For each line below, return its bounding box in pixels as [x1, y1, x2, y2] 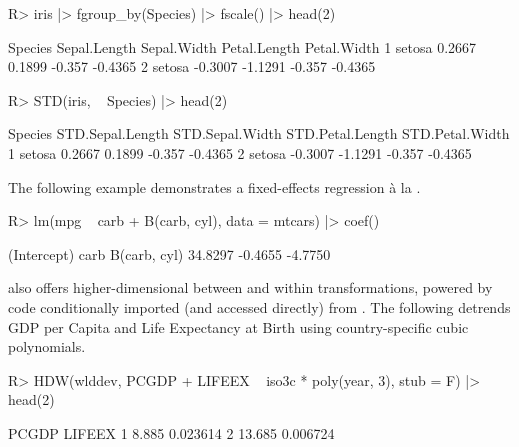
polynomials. [8, 336, 86, 357]
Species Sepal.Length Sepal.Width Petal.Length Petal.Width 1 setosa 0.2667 [8, 36, 477, 57]
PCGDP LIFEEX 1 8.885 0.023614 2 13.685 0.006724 [8, 422, 335, 443]
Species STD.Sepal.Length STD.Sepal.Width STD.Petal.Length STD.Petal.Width [8, 123, 510, 144]
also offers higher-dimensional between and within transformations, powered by [8, 277, 493, 298]
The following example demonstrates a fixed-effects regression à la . [8, 176, 421, 197]
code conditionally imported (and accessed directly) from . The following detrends [8, 296, 511, 317]
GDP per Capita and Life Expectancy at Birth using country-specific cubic [8, 316, 469, 337]
